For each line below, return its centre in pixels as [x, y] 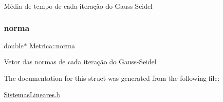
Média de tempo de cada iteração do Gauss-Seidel [78, 6]
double [14, 45]
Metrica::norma [52, 45]
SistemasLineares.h [32, 94]
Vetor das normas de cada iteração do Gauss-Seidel [80, 62]
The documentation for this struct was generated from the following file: [112, 78]
